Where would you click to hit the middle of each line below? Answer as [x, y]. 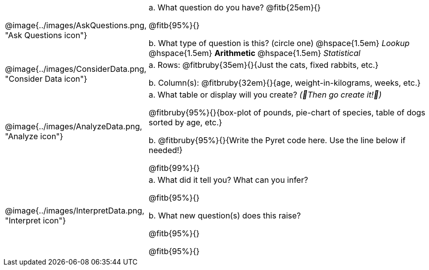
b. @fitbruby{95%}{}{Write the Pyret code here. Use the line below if [277, 140]
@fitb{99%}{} [174, 168]
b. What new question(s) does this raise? [225, 216]
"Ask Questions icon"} [46, 35]
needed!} [166, 150]
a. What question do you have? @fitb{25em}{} [235, 7]
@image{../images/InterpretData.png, [75, 211]
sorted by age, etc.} [185, 122]
